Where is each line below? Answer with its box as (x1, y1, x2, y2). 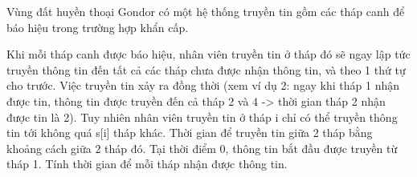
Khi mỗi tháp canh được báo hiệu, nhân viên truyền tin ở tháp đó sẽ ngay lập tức (6, 46, 411, 62)
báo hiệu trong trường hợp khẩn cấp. (6, 18, 189, 35)
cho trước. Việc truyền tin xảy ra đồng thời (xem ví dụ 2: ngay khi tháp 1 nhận (6, 77, 399, 94)
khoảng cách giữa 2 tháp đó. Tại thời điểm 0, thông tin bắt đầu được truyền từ (6, 139, 398, 156)
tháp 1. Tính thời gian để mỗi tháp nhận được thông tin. (6, 155, 288, 172)
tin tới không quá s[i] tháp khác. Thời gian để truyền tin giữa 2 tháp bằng (6, 124, 373, 141)
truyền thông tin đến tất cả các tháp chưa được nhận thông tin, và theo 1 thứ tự (6, 61, 406, 78)
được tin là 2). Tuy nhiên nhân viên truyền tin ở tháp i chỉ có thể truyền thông (6, 108, 398, 125)
